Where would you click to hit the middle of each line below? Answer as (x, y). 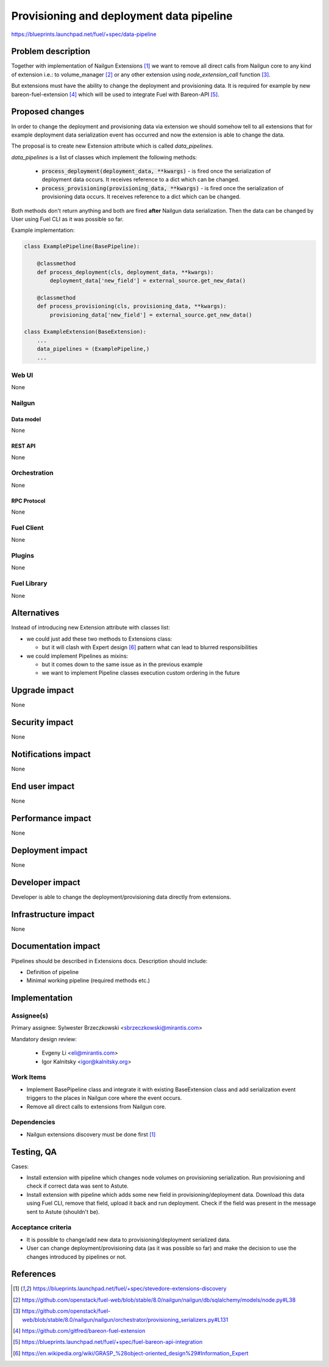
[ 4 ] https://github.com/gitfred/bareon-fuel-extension (79, 1330)
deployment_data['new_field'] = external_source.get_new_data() (148, 280)
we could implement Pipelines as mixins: (77, 656)
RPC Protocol (28, 501)
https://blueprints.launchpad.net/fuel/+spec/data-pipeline (84, 34)
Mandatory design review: (44, 1039)
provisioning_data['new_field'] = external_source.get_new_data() (151, 315)
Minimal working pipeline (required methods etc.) (88, 981)
